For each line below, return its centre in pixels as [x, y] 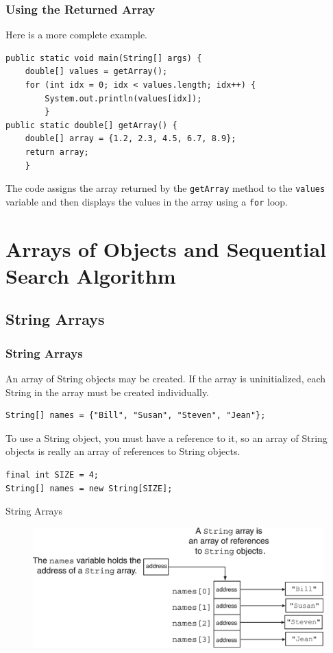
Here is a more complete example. [76, 35]
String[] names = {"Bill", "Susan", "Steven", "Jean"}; [136, 416]
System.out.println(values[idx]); [123, 98]
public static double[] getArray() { [91, 125]
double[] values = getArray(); [96, 72]
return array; [57, 152]
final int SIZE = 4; [52, 475]
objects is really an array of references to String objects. [123, 451]
